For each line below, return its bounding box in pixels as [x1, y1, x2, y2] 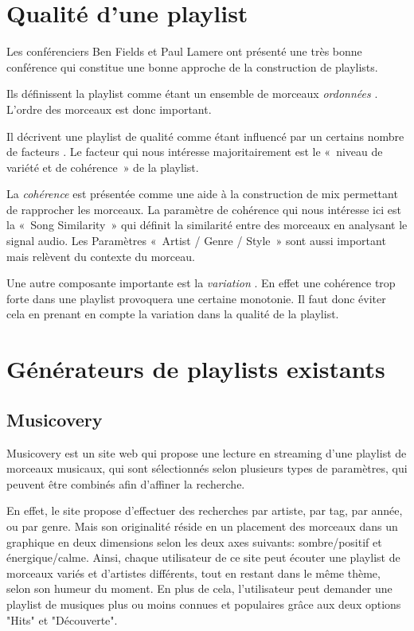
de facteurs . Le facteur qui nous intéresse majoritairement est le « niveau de [6, 143, 383, 160]
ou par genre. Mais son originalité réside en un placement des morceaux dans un [6, 517, 398, 534]
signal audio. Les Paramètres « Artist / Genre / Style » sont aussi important [6, 232, 386, 249]
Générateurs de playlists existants [6, 353, 385, 385]
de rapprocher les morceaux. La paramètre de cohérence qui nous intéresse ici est [6, 201, 401, 217]
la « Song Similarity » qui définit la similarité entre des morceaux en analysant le [6, 216, 408, 233]
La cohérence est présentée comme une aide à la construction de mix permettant [6, 185, 398, 202]
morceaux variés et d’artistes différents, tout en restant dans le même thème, [6, 564, 381, 581]
